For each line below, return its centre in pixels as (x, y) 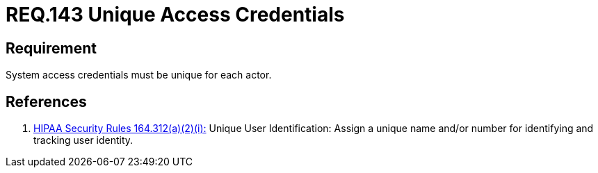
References (46, 101)
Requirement (51, 48)
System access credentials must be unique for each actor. (139, 75)
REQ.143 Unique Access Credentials (175, 15)
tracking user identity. (83, 140)
